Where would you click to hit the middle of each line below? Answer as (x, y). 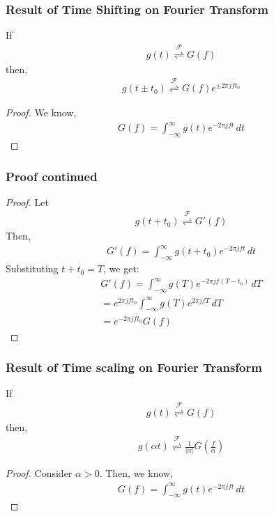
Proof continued (52, 176)
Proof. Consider (39, 473)
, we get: (121, 268)
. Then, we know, (136, 473)
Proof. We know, (41, 112)
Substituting (32, 268)
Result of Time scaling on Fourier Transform (134, 367)
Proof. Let (27, 202)
